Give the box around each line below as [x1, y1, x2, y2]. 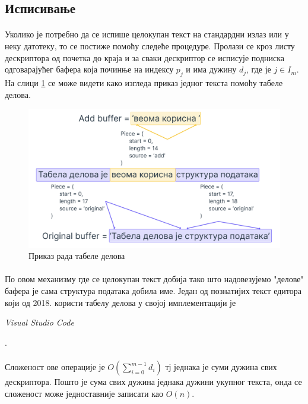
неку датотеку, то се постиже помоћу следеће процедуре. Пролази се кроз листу [5, 39, 295, 52]
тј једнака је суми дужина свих [165, 361, 277, 373]
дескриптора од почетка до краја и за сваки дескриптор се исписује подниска [5, 51, 285, 64]
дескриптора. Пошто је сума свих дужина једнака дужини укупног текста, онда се [5, 375, 302, 388]
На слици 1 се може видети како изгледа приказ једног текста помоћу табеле [5, 76, 283, 89]
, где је [246, 63, 271, 75]
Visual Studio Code [5, 316, 74, 329]
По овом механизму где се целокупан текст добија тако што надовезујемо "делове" [5, 273, 304, 285]
